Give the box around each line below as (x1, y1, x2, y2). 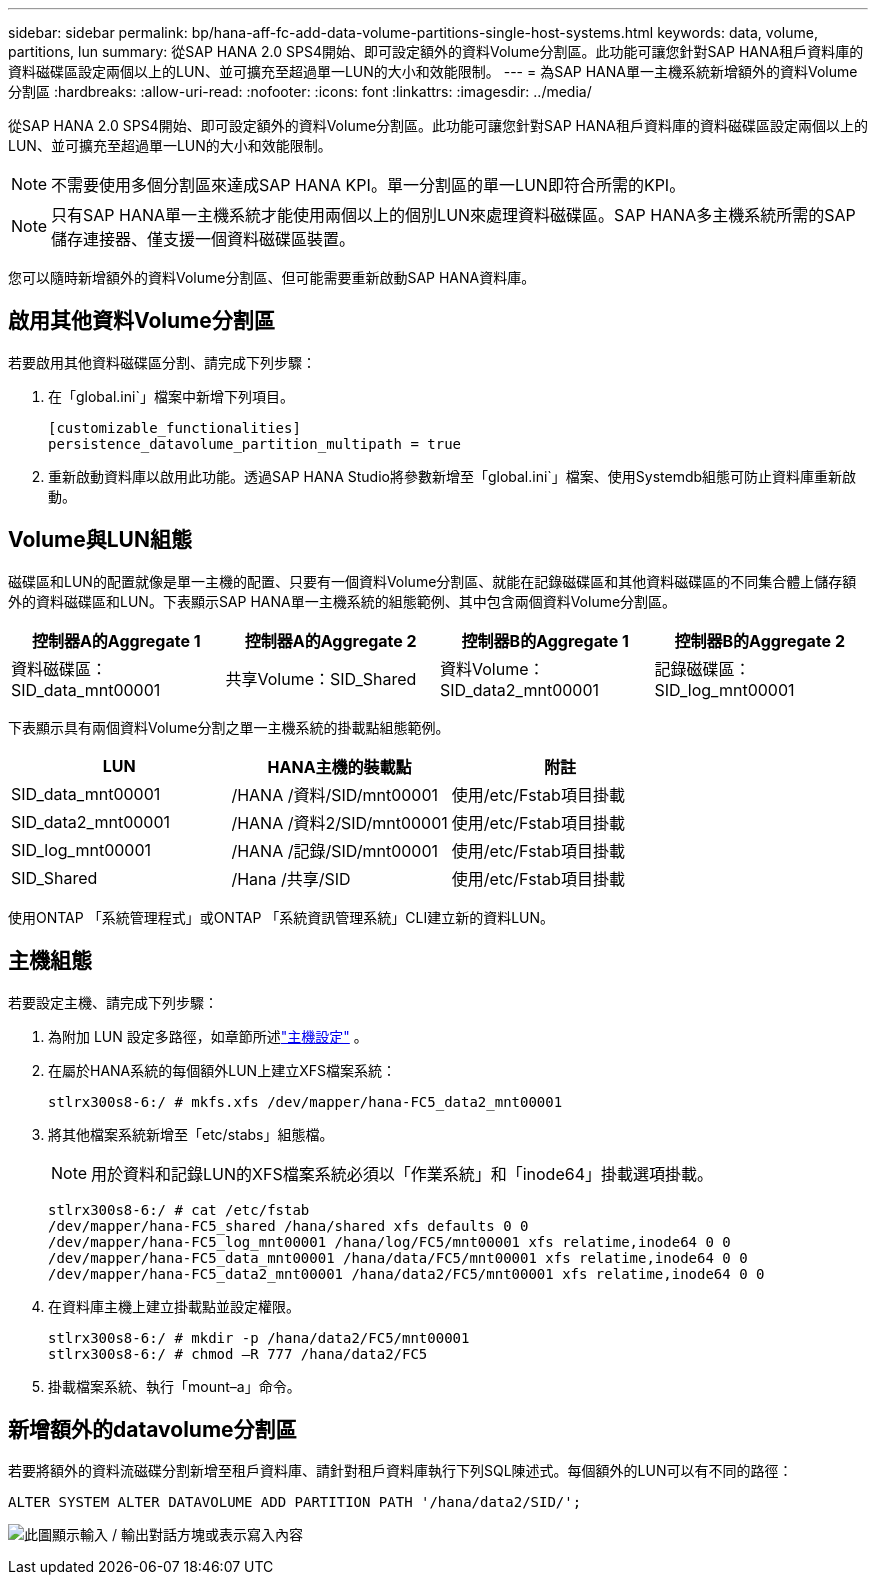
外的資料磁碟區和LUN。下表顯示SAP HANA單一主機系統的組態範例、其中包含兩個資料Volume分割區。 (8, 592, 677, 610)
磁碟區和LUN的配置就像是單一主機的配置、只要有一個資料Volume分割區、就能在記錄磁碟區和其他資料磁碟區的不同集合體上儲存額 (8, 572, 857, 590)
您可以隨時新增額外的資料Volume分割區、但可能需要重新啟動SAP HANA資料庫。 (8, 269, 536, 286)
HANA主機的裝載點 (267, 756, 412, 777)
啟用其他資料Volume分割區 (8, 308, 275, 334)
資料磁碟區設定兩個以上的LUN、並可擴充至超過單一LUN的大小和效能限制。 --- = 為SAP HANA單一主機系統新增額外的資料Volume (8, 63, 858, 80)
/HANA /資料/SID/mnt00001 (231, 784, 439, 805)
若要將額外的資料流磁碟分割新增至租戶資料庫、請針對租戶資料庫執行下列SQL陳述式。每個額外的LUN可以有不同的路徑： (8, 1462, 793, 1480)
